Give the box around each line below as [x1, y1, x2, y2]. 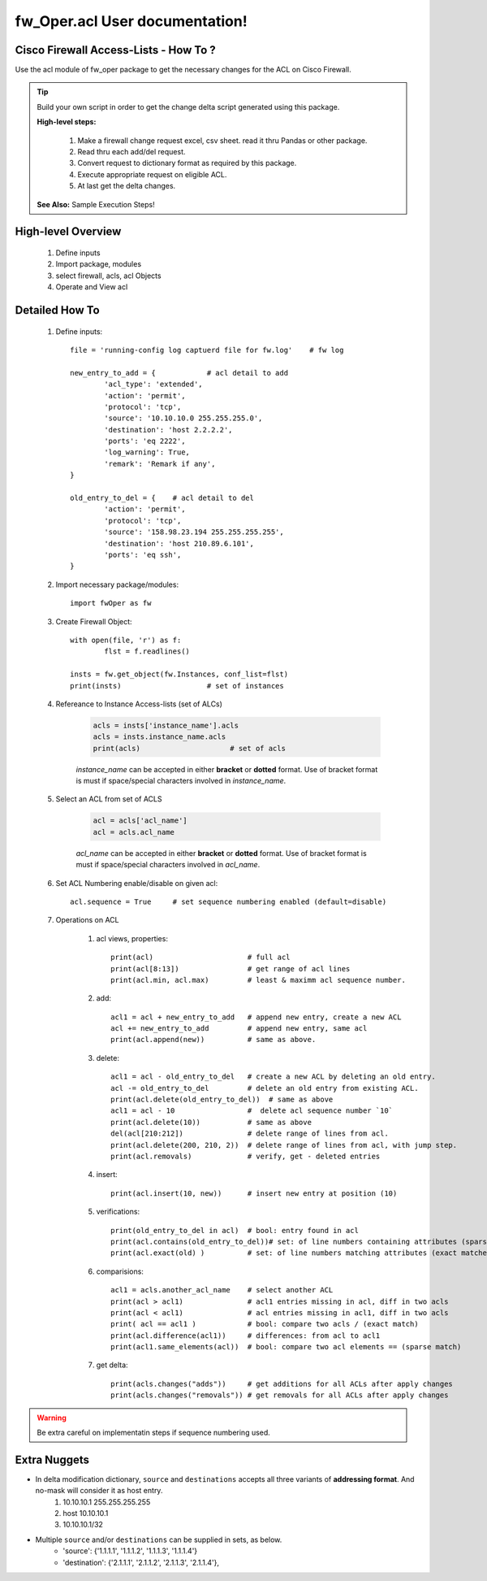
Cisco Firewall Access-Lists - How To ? [15, 43, 217, 57]
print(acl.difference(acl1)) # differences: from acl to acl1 [110, 1331, 381, 1340]
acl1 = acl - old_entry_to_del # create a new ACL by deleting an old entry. [110, 1072, 436, 1081]
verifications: [96, 1207, 140, 1217]
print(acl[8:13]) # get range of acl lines [110, 964, 351, 973]
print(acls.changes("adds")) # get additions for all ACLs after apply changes [110, 1379, 454, 1388]
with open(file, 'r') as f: [70, 635, 182, 645]
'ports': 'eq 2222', [104, 437, 186, 446]
